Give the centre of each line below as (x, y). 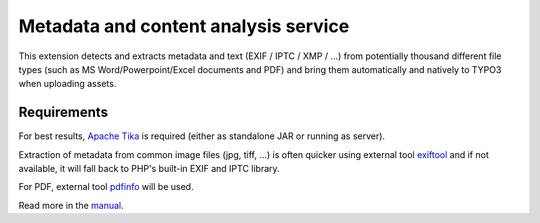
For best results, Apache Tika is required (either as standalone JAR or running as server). (201, 136)
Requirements (63, 112)
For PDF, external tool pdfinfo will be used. (106, 187)
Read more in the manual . (71, 205)
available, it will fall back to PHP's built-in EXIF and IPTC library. (149, 169)
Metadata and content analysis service (184, 26)
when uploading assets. (67, 84)
